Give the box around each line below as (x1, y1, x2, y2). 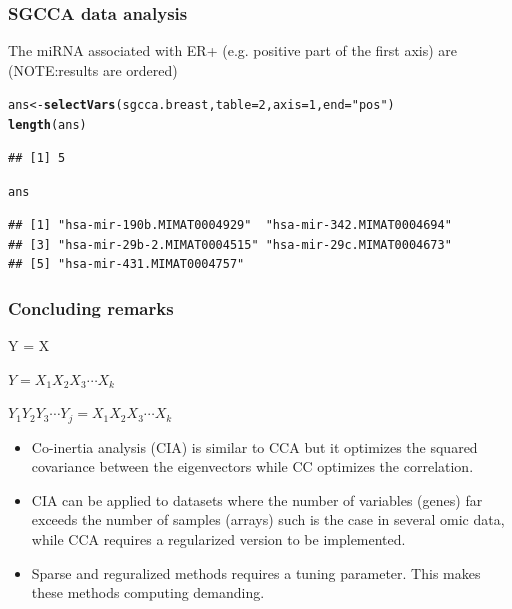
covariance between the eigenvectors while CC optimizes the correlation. (31, 456, 474, 477)
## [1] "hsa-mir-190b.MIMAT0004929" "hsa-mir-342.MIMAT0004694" (8, 217, 452, 232)
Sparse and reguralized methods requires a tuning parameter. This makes (31, 562, 481, 583)
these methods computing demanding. (31, 582, 265, 603)
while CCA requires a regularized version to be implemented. (31, 528, 406, 549)
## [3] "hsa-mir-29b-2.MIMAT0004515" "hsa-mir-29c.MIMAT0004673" (8, 237, 452, 252)
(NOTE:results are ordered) (8, 59, 178, 80)
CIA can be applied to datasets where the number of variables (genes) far (31, 489, 483, 510)
